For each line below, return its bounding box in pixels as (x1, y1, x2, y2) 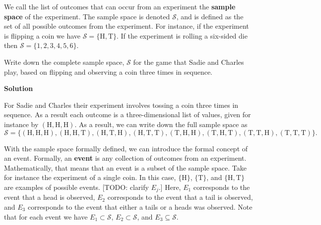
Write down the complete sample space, (4, 56, 125, 67)
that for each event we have (4, 211, 88, 222)
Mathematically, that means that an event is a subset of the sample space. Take (4, 162, 247, 173)
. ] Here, (158, 181, 181, 192)
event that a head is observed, (4, 192, 95, 202)
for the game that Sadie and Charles (133, 56, 244, 67)
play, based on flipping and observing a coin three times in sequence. (4, 66, 213, 77)
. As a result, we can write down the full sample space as (74, 119, 248, 129)
